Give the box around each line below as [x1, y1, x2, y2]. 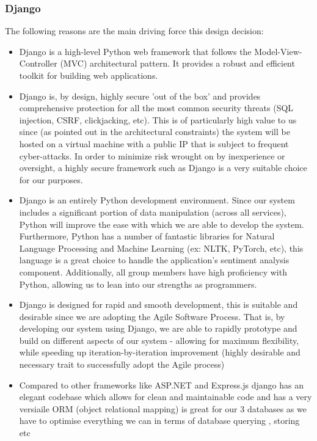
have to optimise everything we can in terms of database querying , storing [19, 414, 300, 427]
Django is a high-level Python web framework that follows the [19, 45, 252, 57]
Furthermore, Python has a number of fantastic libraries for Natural [19, 230, 275, 242]
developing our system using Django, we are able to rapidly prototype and [19, 322, 297, 335]
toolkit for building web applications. [19, 69, 158, 81]
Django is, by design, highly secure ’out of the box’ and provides [19, 89, 261, 102]
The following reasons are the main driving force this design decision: [5, 24, 264, 37]
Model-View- [254, 45, 302, 57]
